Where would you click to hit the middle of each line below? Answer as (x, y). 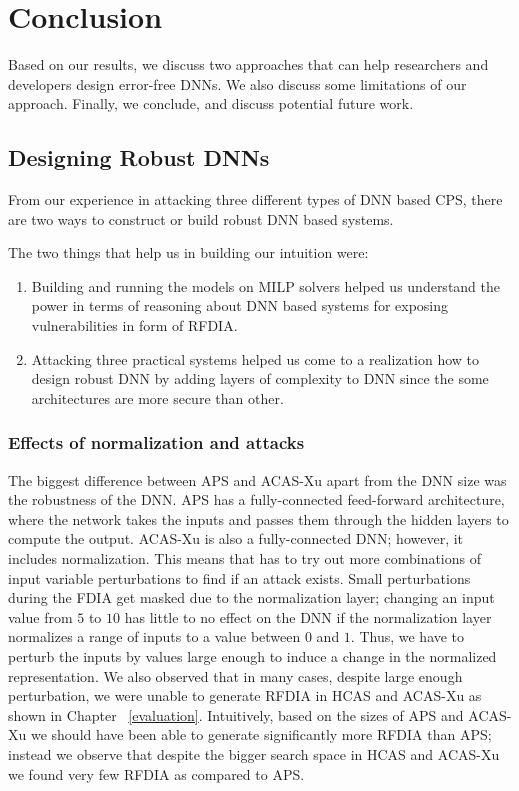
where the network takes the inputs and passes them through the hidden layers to (258, 518)
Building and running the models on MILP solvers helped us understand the (266, 285)
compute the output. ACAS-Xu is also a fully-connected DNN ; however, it (236, 538)
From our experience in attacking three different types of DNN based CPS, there (255, 199)
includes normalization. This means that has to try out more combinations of (245, 558)
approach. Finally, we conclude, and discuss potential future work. (211, 103)
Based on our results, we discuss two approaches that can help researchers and (248, 64)
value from (40, 616)
